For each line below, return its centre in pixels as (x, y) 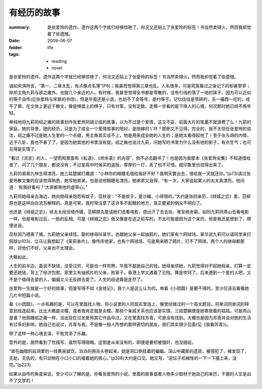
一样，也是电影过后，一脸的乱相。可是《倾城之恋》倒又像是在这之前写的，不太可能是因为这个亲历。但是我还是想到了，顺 (130, 219)
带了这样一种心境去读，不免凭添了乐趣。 (49, 333)
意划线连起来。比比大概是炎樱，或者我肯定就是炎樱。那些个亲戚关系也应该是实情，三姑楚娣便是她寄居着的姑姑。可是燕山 (130, 311)
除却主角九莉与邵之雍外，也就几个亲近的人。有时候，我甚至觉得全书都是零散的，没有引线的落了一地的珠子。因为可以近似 (130, 93)
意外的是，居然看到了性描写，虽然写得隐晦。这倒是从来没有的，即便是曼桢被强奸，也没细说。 (102, 342)
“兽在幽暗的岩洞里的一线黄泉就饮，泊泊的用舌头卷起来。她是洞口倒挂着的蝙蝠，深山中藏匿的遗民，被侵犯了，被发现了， (129, 351)
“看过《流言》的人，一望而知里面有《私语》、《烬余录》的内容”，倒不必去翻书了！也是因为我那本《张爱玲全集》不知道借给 (130, 158)
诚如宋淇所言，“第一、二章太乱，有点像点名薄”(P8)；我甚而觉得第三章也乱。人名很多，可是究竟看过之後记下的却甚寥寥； (130, 85)
